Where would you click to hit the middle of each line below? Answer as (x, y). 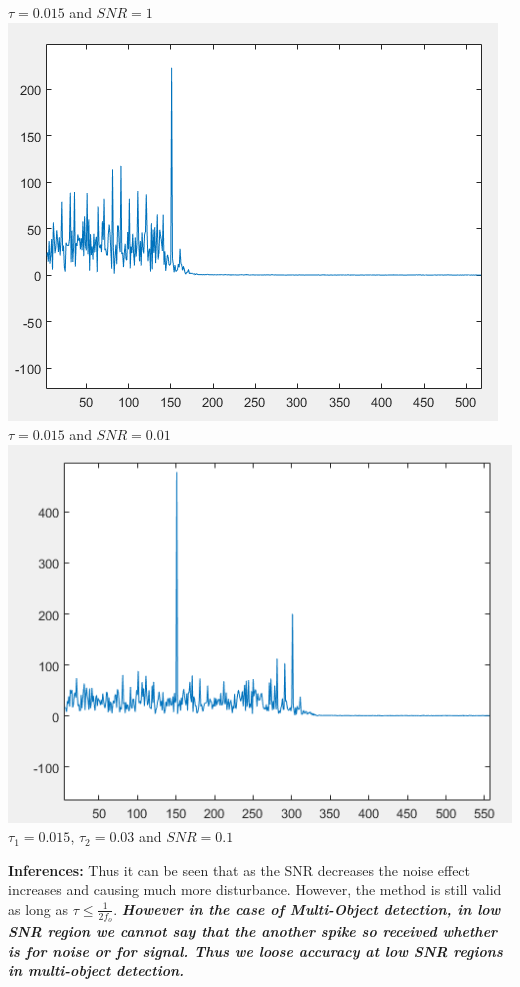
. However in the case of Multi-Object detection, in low (307, 908)
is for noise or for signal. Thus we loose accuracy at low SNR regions (255, 950)
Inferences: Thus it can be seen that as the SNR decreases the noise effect (239, 869)
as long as (38, 908)
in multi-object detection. (96, 970)
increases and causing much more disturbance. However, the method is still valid (255, 889)
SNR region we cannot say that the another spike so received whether (253, 931)
